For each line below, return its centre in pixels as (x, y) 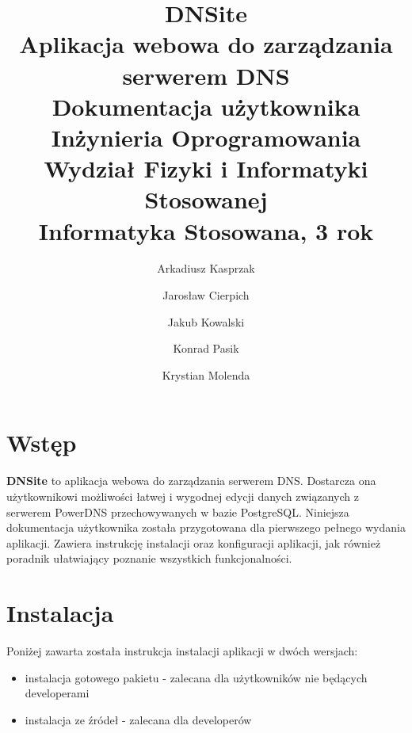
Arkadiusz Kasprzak (206, 268)
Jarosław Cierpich (206, 295)
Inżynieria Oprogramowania (206, 137)
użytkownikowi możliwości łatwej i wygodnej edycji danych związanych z (183, 496)
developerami (57, 693)
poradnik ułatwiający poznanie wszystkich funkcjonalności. (149, 558)
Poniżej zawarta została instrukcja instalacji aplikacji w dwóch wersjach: (182, 651)
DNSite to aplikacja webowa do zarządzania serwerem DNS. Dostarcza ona (191, 481)
